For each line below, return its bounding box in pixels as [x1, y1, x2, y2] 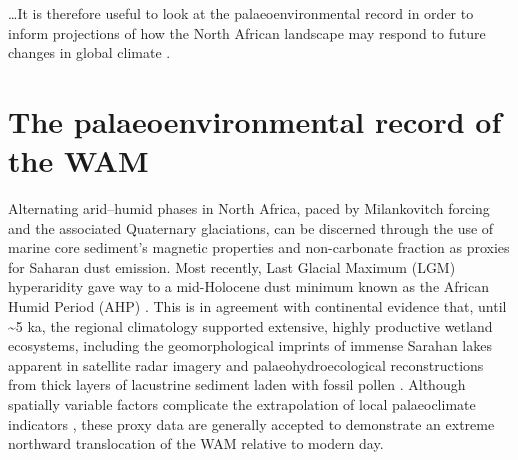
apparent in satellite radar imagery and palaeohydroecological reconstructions [8, 354, 484, 375]
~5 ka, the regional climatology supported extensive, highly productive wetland [8, 315, 493, 336]
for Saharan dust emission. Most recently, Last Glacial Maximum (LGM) [8, 256, 456, 277]
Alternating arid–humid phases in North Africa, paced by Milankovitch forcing [8, 198, 490, 219]
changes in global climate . [8, 42, 171, 63]
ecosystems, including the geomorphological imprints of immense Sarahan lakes [8, 335, 492, 356]
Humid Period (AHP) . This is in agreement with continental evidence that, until [8, 296, 507, 317]
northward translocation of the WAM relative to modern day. [8, 433, 384, 454]
